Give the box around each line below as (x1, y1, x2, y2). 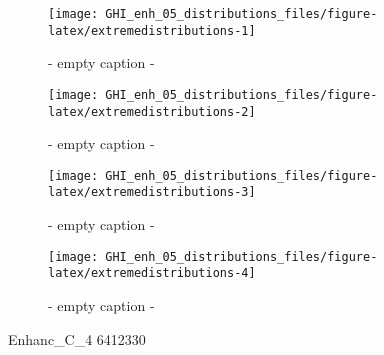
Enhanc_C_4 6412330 (8, 328, 146, 349)
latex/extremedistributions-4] (48, 266, 256, 281)
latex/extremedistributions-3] (48, 185, 256, 200)
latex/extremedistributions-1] (48, 23, 256, 38)
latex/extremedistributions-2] (48, 104, 256, 119)
